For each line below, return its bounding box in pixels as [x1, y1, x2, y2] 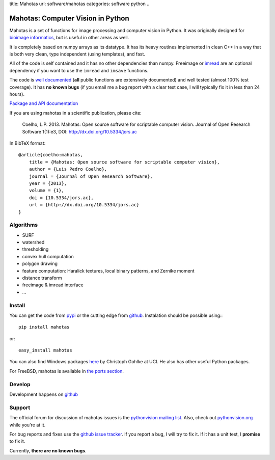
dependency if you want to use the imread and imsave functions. [9, 67, 149, 73]
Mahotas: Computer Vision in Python [9, 14, 129, 22]
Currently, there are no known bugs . [9, 447, 87, 453]
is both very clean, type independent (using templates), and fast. [9, 51, 145, 57]
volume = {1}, [29, 187, 65, 194]
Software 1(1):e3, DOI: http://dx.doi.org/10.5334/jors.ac [22, 128, 137, 134]
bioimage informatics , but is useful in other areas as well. [9, 35, 129, 41]
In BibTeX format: [9, 140, 46, 146]
